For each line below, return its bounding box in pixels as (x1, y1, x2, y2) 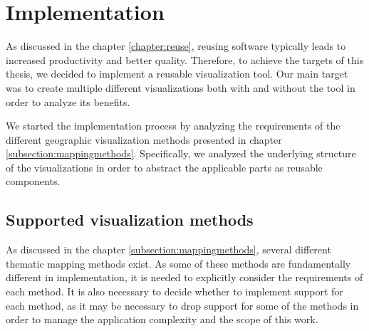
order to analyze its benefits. (6, 94, 130, 109)
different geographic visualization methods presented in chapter (6, 132, 282, 147)
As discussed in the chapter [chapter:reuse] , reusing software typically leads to (6, 38, 346, 53)
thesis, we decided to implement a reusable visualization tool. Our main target (6, 66, 348, 81)
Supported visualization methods (6, 209, 254, 231)
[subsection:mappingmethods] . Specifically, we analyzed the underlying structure (6, 146, 356, 161)
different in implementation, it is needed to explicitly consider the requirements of (6, 270, 363, 285)
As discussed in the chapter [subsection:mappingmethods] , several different (6, 242, 331, 257)
